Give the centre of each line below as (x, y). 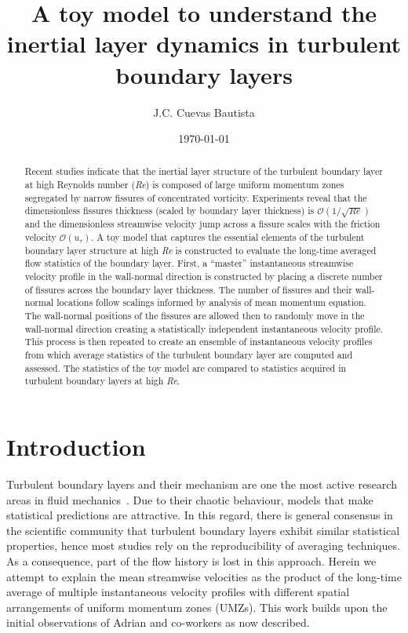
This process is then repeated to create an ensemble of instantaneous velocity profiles (199, 342)
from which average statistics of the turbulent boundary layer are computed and (189, 355)
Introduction (76, 447)
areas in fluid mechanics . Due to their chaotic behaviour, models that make (190, 499)
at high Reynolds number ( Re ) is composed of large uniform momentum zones (184, 185)
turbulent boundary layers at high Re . (102, 381)
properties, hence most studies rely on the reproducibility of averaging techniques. (203, 546)
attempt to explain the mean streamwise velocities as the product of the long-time (204, 576)
